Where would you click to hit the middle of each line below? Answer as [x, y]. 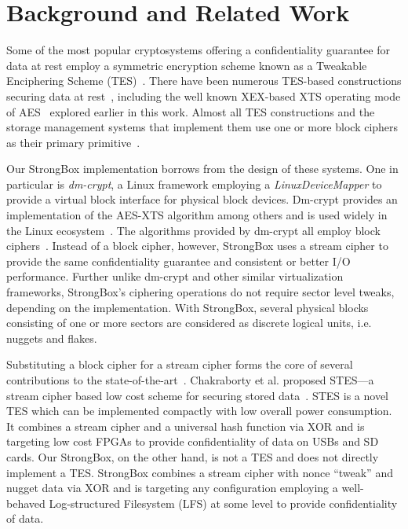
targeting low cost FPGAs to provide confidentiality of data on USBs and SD [193, 441]
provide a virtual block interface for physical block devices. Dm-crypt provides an [202, 199]
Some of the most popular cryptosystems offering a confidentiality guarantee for [198, 50]
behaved [26, 503]
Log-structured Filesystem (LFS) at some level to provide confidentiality [223, 503]
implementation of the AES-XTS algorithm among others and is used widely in [197, 215]
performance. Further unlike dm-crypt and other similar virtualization [175, 276]
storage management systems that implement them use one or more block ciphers [202, 127]
